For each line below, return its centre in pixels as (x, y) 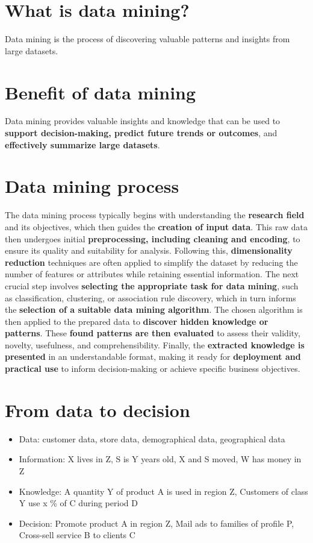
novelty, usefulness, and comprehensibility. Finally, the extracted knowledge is (155, 344)
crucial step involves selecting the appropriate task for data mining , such (152, 285)
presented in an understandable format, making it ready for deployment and (153, 356)
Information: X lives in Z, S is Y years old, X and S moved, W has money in (160, 459)
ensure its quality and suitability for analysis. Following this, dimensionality (149, 250)
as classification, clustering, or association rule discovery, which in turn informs (150, 297)
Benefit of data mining (101, 92)
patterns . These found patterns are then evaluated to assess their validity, (153, 333)
